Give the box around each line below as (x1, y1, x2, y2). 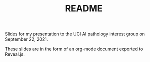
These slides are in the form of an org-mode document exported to (5, 46, 143, 52)
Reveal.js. (5, 51, 25, 57)
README (65, 3, 103, 14)
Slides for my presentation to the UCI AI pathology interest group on (5, 31, 145, 37)
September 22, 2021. (5, 36, 48, 42)
